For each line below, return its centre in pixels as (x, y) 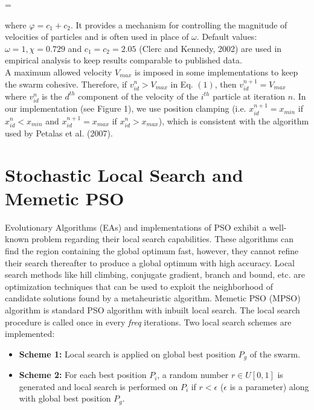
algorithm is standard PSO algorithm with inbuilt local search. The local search (152, 310)
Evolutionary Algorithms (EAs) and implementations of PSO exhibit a (136, 227)
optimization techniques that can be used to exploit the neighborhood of (139, 286)
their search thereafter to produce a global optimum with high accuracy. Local (150, 262)
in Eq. (182, 84)
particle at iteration (249, 96)
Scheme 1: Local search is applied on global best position (127, 354)
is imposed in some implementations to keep (216, 72)
